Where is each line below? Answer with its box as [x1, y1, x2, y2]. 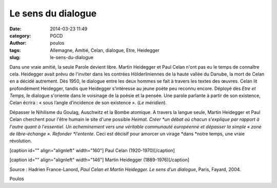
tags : [9, 47, 21, 53]
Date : [9, 26, 22, 32]
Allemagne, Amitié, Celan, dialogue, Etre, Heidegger [50, 47, 160, 53]
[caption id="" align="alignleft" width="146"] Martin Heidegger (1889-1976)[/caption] [9, 157, 190, 163]
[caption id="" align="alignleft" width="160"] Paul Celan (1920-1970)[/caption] [9, 147, 175, 154]
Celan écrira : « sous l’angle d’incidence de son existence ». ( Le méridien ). [9, 100, 167, 106]
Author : [9, 40, 27, 46]
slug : [9, 54, 21, 61]
